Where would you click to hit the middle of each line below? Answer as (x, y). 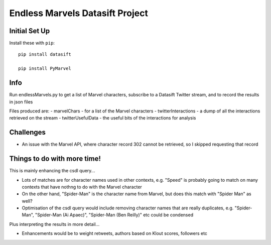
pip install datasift (45, 54)
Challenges (28, 132)
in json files (21, 102)
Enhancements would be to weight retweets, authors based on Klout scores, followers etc (115, 233)
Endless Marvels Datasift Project (79, 13)
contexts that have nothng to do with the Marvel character (82, 187)
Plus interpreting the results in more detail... (54, 224)
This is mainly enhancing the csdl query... (52, 171)
